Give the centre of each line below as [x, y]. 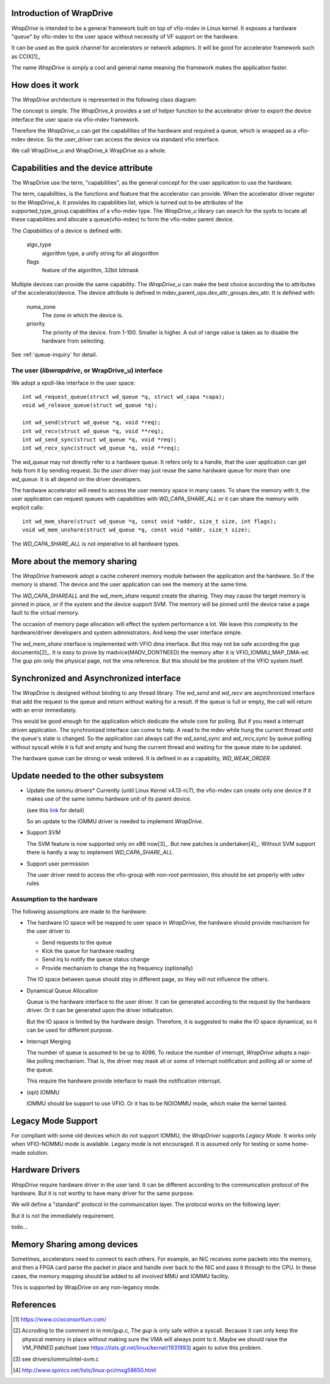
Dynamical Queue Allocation [62, 990]
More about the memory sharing [74, 561]
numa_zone [41, 306]
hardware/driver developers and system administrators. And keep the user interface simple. [127, 632]
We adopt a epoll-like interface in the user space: [73, 383]
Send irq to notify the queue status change [96, 960]
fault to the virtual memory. [45, 613]
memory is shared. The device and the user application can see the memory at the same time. [130, 585]
